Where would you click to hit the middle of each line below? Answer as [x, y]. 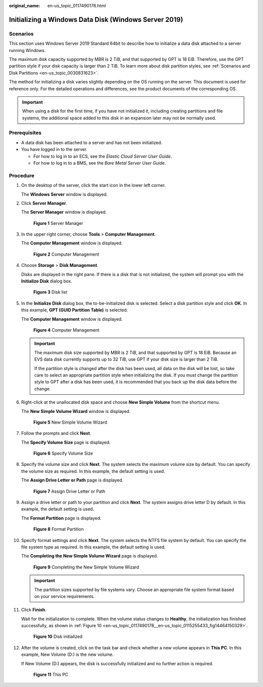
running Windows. [27, 50]
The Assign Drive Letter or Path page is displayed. [72, 480]
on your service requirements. [65, 596]
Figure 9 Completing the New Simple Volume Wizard [86, 567]
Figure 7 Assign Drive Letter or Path [69, 491]
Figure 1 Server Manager [58, 223]
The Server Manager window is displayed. [64, 212]
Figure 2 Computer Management [66, 254]
